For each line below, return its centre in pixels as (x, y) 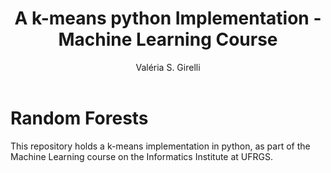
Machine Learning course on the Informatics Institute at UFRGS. (141, 156)
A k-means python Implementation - (168, 18)
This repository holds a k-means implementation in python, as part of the (160, 146)
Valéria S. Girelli (168, 67)
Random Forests (79, 118)
